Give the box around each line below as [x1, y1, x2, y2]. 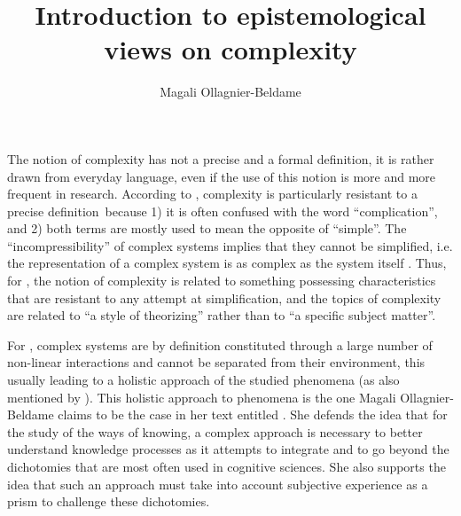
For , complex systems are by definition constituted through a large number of [7, 335, 433, 354]
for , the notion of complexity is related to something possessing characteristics [7, 271, 436, 290]
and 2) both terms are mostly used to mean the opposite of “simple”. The [7, 219, 407, 238]
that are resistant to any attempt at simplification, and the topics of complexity [7, 288, 441, 307]
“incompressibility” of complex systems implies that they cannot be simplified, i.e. [7, 236, 453, 254]
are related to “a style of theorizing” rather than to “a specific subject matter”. [7, 306, 436, 324]
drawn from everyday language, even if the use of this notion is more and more [7, 167, 436, 185]
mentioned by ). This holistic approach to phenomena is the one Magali [7, 387, 396, 406]
